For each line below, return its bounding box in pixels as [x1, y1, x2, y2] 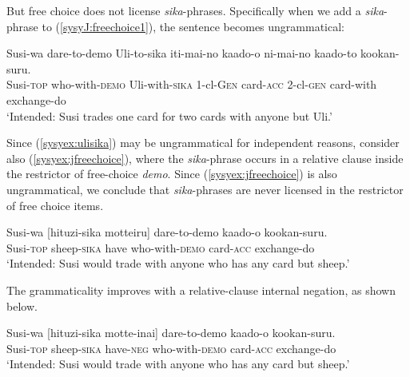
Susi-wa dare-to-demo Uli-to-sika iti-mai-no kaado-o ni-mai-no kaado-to [6, 45, 357, 62]
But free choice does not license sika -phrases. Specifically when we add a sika [6, 2, 384, 18]
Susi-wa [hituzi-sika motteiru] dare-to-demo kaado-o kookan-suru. [6, 224, 328, 240]
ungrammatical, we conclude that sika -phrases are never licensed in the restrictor [6, 181, 404, 197]
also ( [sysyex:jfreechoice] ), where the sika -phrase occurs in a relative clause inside [6, 149, 404, 166]
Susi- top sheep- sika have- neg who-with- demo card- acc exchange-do [6, 339, 336, 356]
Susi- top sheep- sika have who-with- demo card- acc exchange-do [6, 239, 315, 256]
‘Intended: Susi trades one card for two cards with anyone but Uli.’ [6, 107, 332, 124]
